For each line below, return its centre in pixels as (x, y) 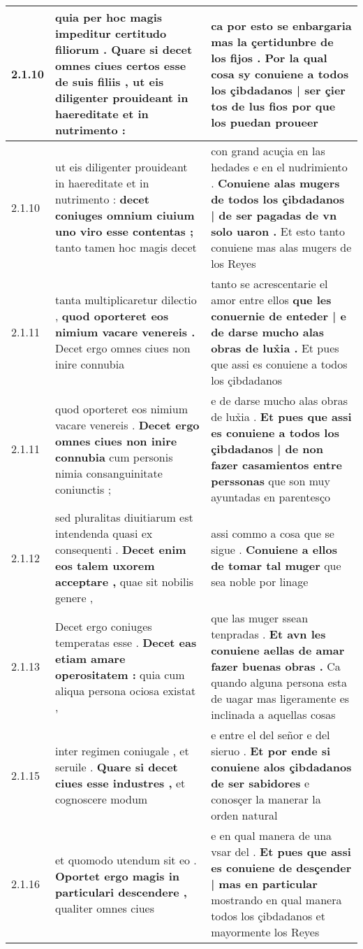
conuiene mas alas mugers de (281, 247)
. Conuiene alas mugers (275, 183)
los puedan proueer (265, 122)
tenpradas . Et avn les (268, 634)
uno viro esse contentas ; (125, 231)
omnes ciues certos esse (121, 65)
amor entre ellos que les (271, 300)
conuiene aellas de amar (278, 650)
